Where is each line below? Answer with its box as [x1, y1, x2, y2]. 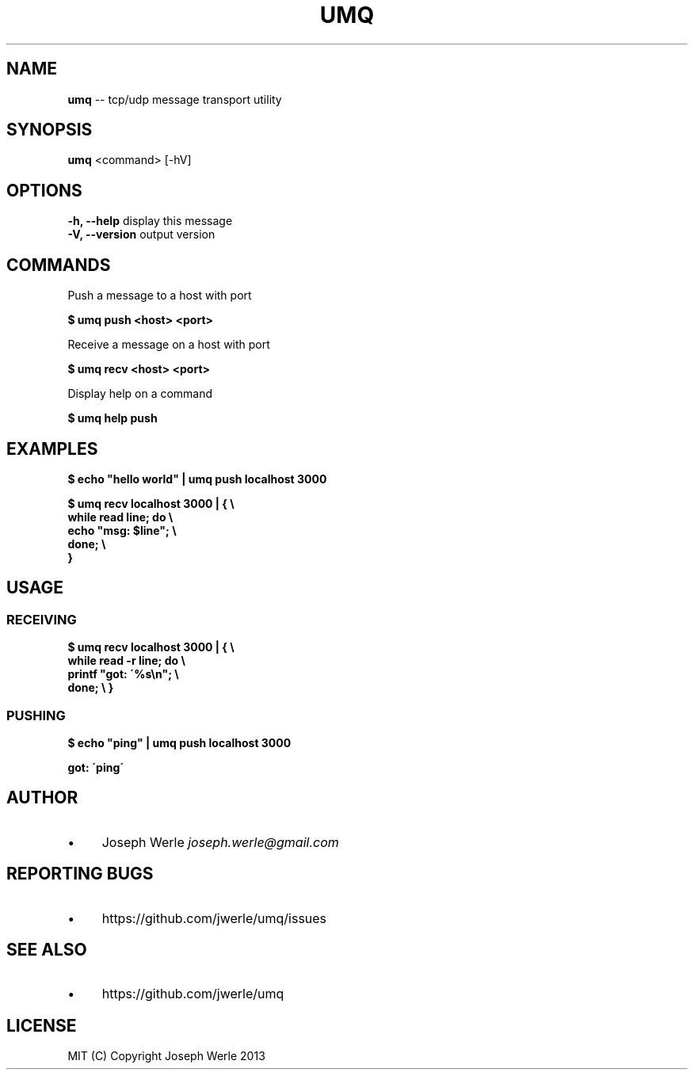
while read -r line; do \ [67, 654, 185, 668]
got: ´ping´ [67, 760, 124, 774]
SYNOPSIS [6, 120, 93, 140]
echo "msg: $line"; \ [67, 523, 177, 537]
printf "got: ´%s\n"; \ [67, 667, 179, 681]
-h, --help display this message [67, 214, 233, 228]
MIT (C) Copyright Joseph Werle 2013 [67, 1049, 265, 1063]
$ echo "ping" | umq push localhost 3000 [67, 735, 292, 750]
